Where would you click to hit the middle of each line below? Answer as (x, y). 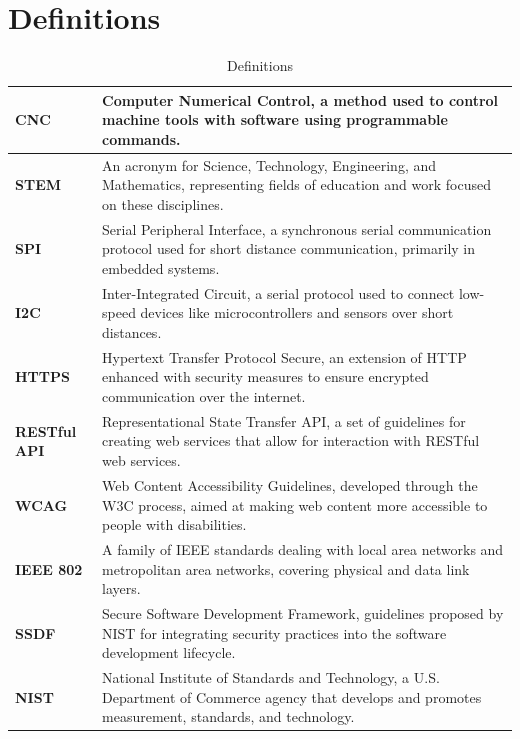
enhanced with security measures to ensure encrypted (265, 376)
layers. (121, 588)
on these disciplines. (163, 203)
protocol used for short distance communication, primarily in (289, 248)
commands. (141, 138)
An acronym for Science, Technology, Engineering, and (269, 164)
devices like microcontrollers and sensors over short (297, 312)
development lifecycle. (169, 652)
